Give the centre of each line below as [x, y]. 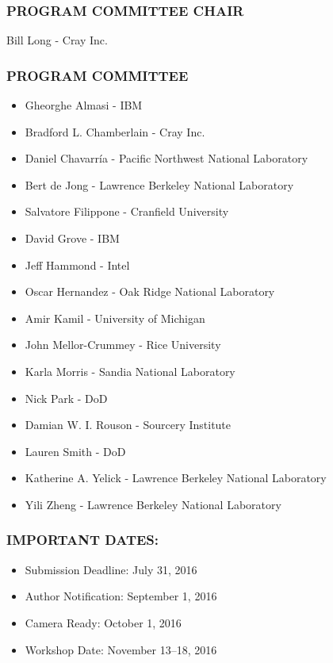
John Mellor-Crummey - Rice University [123, 345]
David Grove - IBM [72, 238]
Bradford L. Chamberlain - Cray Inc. [115, 131]
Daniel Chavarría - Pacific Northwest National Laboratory [166, 158]
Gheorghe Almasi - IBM [84, 105]
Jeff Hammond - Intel [77, 264]
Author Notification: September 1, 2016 [121, 596]
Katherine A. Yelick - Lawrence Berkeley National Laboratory [176, 478]
